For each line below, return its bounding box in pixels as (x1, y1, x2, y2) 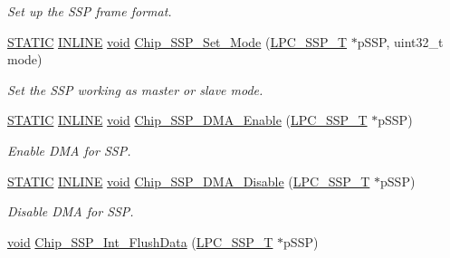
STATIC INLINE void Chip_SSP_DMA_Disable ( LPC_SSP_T (7, 171, 370, 190)
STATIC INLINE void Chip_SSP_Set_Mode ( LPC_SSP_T (7, 32, 348, 51)
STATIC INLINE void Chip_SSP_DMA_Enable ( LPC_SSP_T (7, 110, 368, 129)
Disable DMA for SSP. (7, 202, 134, 221)
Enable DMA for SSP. (7, 140, 131, 159)
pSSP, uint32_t (357, 32, 444, 51)
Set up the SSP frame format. (7, 2, 172, 20)
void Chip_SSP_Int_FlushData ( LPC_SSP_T (7, 232, 273, 251)
